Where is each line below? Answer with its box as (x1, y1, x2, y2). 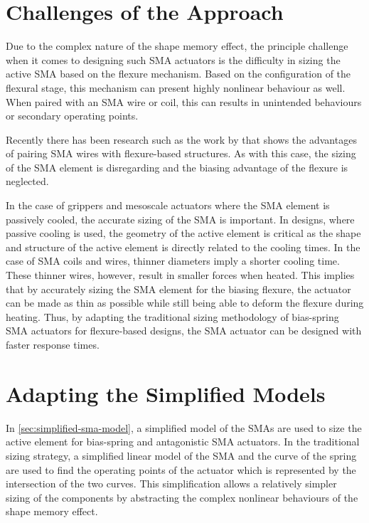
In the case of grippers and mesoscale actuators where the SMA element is (6, 198, 330, 213)
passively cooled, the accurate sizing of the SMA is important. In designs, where (6, 211, 355, 226)
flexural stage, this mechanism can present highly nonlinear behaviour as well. (6, 80, 346, 95)
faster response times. (6, 337, 100, 352)
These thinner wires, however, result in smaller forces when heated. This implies (6, 268, 355, 282)
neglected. (6, 174, 49, 189)
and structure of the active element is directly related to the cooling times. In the (6, 239, 360, 254)
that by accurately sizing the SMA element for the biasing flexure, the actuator (6, 281, 351, 296)
